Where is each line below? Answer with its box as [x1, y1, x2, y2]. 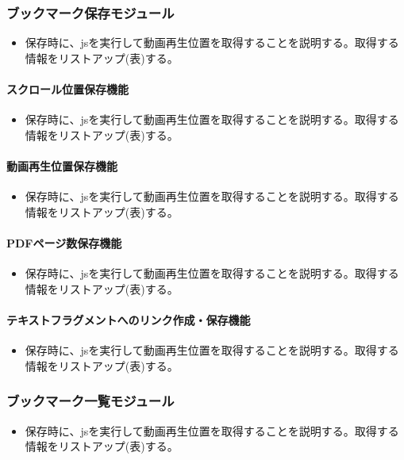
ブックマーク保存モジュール [6, 2, 175, 22]
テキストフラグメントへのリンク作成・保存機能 [6, 311, 251, 328]
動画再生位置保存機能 [6, 157, 117, 174]
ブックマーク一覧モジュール [6, 391, 175, 411]
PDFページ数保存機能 [6, 234, 122, 251]
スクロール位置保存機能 [6, 81, 129, 97]
